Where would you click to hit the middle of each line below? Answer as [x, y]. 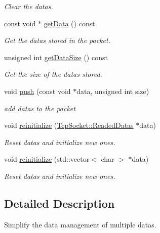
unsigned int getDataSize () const [56, 57]
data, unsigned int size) [113, 91]
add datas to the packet [40, 108]
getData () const [69, 23]
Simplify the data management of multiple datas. [80, 224]
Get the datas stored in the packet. [57, 40]
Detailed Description [59, 203]
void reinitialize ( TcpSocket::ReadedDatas [69, 125]
